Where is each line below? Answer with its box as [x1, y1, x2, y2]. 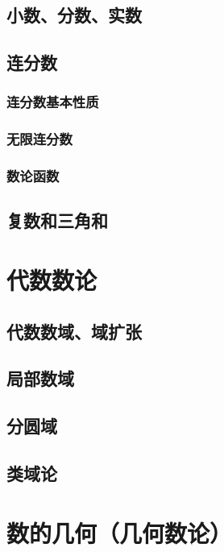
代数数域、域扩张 [6, 318, 142, 343]
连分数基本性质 [6, 92, 99, 112]
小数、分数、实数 [6, 2, 142, 27]
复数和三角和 [6, 208, 108, 233]
